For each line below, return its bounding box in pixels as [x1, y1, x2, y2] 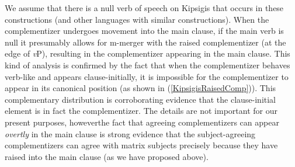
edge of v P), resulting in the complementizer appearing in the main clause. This [5, 47, 290, 60]
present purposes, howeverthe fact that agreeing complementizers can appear [5, 116, 279, 128]
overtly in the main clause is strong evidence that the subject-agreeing [5, 127, 256, 140]
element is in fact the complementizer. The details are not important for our [5, 105, 277, 117]
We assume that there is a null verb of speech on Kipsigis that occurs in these [5, 2, 284, 13]
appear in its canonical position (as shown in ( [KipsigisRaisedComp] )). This [5, 82, 276, 94]
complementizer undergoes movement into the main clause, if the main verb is [5, 25, 284, 37]
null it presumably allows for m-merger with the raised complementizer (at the [5, 36, 286, 48]
